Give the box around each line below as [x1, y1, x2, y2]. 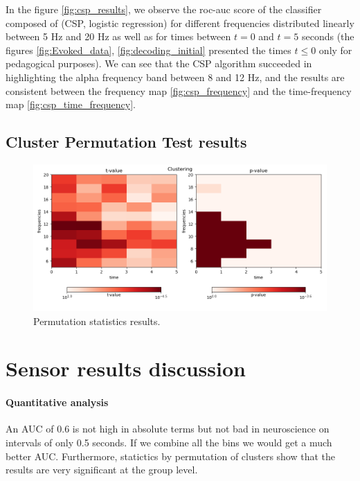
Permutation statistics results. [33, 313, 161, 328]
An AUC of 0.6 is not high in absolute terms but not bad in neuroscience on [6, 421, 330, 436]
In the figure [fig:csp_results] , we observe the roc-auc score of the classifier [6, 2, 322, 16]
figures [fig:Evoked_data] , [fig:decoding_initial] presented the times [6, 42, 291, 57]
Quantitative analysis [6, 395, 109, 410]
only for [318, 42, 352, 57]
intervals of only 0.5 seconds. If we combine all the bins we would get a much [6, 435, 332, 449]
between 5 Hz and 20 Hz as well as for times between [6, 29, 231, 44]
